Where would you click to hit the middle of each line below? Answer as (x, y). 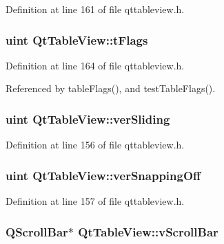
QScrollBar (37, 231)
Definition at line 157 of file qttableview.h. (95, 201)
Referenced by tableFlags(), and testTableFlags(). (111, 88)
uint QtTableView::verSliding (88, 119)
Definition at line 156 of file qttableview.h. (95, 145)
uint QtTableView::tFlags (77, 40)
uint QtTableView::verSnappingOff (103, 175)
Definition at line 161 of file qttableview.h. (95, 9)
